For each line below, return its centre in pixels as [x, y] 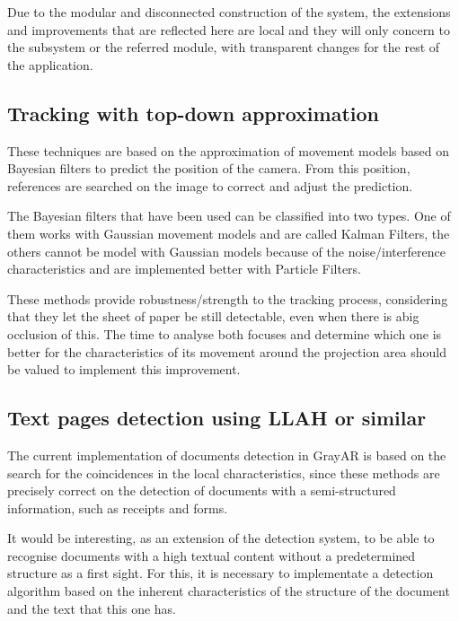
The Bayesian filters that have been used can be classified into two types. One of [229, 216]
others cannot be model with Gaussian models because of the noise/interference [226, 251]
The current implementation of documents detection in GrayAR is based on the [227, 455]
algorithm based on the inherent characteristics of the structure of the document [229, 591]
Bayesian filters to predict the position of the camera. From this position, [209, 168]
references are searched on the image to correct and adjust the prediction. [210, 185]
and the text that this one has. [92, 608]
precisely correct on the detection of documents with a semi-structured [202, 490]
